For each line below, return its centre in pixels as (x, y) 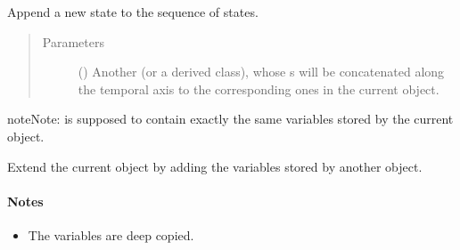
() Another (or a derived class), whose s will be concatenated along (261, 72)
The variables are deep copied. (111, 234)
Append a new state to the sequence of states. (133, 12)
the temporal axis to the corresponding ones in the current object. (259, 89)
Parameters (73, 41)
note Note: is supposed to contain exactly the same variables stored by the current (230, 119)
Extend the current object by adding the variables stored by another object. (215, 166)
